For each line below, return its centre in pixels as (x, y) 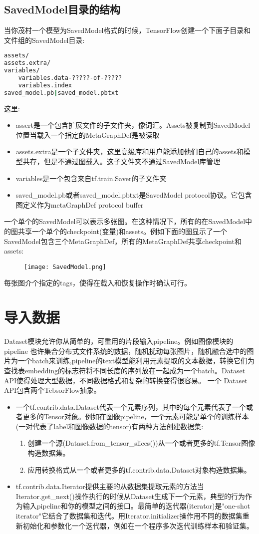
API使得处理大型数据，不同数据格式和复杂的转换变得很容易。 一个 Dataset (126, 380)
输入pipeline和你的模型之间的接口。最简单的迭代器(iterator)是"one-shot (136, 506)
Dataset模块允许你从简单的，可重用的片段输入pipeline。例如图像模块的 (119, 341)
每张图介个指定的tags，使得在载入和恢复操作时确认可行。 (98, 283)
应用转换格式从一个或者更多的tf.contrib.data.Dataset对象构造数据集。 (139, 469)
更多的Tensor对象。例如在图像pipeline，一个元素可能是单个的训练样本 (136, 416)
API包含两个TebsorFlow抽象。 (52, 390)
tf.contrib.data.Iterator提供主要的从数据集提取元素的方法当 (110, 486)
